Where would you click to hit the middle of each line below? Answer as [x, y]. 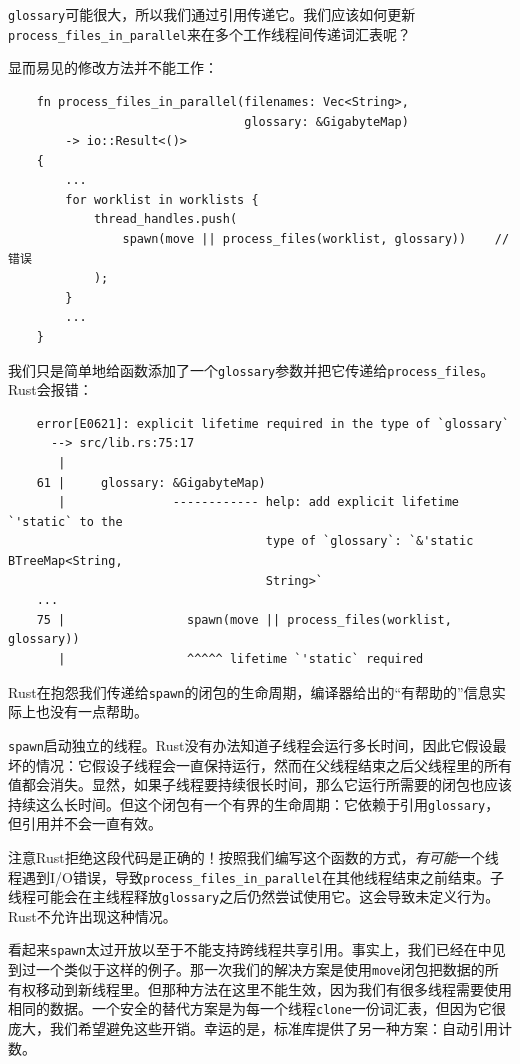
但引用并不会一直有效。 [85, 823]
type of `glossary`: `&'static [369, 541]
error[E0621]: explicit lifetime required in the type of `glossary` [273, 423]
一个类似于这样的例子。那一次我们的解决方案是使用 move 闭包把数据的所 [267, 969]
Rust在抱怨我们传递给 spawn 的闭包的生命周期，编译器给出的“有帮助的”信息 [250, 691]
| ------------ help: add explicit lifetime [259, 502]
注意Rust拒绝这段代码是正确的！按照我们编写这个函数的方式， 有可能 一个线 [253, 856]
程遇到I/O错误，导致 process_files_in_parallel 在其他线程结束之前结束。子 [256, 876]
